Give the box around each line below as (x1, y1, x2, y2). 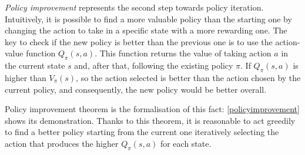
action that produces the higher (5, 137, 119, 149)
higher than (5, 71, 46, 83)
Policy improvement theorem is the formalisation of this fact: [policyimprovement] (5, 103, 300, 115)
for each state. (160, 137, 212, 149)
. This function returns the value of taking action (95, 47, 272, 59)
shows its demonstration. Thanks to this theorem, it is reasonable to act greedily (5, 114, 296, 126)
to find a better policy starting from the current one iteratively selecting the (5, 126, 279, 138)
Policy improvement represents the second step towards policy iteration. (5, 1, 264, 13)
